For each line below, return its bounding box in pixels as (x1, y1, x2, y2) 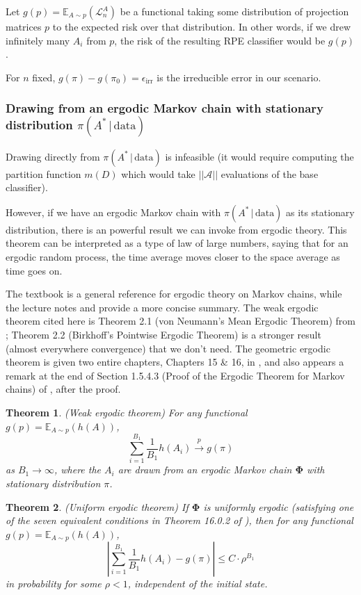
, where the (54, 462, 102, 477)
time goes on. (6, 263, 63, 277)
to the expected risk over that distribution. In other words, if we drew (52, 19, 351, 33)
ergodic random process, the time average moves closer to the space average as (6, 249, 340, 263)
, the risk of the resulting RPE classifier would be (114, 33, 326, 47)
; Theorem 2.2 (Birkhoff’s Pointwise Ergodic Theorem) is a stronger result (6, 327, 321, 341)
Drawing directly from (6, 149, 100, 163)
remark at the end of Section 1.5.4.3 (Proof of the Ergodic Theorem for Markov (6, 368, 345, 382)
